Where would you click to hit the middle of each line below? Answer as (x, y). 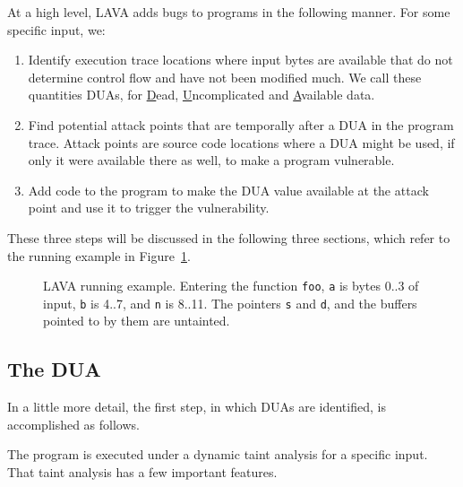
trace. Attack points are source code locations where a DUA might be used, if (241, 142)
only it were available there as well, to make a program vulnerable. (211, 160)
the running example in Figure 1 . (99, 255)
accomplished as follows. (73, 424)
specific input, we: (56, 29)
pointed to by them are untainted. (137, 321)
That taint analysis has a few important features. (142, 472)
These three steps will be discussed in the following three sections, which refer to (229, 237)
